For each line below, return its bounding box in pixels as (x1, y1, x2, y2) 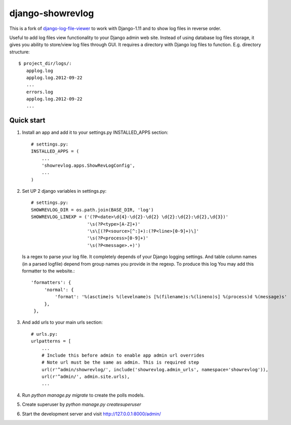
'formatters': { (31, 279, 71, 286)
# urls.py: (31, 331, 58, 337)
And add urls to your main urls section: (22, 320, 103, 326)
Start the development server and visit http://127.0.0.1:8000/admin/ (22, 411, 161, 417)
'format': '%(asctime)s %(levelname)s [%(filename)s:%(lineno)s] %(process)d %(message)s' (55, 294, 287, 300)
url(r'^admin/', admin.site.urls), (41, 374, 130, 380)
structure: (9, 49, 30, 55)
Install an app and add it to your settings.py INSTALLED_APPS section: (22, 129, 169, 135)
